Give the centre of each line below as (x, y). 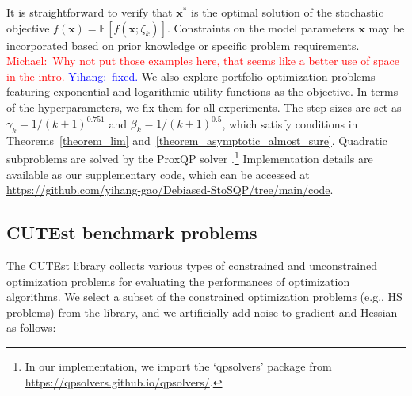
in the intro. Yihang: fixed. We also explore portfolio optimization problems (191, 76)
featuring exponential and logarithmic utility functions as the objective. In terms (202, 91)
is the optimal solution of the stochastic (287, 12)
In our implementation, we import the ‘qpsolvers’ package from (178, 366)
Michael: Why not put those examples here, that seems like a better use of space (203, 61)
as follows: (31, 327)
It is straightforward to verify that (90, 12)
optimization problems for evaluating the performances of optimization (178, 281)
